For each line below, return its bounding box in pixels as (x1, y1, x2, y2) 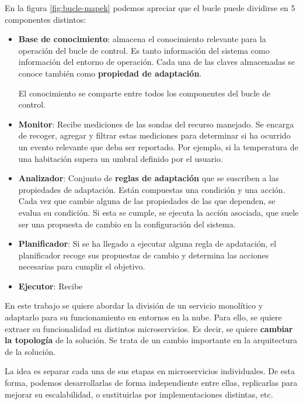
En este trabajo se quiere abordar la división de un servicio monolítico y (5, 299, 263, 312)
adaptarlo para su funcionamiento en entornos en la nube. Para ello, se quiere (5, 311, 282, 323)
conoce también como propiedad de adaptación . (18, 67, 202, 79)
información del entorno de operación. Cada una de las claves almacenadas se (18, 56, 295, 68)
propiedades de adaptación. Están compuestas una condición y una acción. (18, 183, 285, 195)
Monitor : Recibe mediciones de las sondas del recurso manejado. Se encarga (18, 118, 294, 130)
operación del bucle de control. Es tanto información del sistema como (18, 44, 270, 56)
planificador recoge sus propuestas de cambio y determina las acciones (18, 248, 269, 261)
